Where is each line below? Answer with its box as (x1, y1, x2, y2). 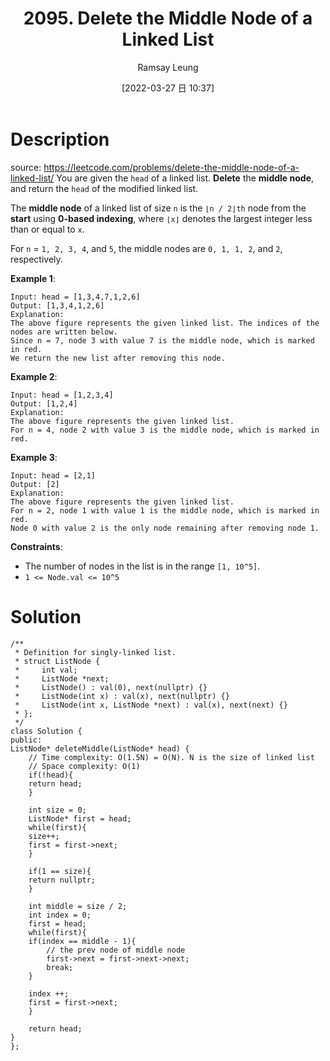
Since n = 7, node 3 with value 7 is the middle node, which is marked (10, 335, 315, 346)
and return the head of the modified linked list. (10, 182, 199, 194)
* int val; (14, 665, 78, 675)
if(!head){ (28, 770, 74, 780)
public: (10, 735, 43, 745)
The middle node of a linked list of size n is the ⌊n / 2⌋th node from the (10, 202, 307, 214)
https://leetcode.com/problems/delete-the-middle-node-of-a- (43, 161, 300, 173)
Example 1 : (10, 272, 56, 284)
